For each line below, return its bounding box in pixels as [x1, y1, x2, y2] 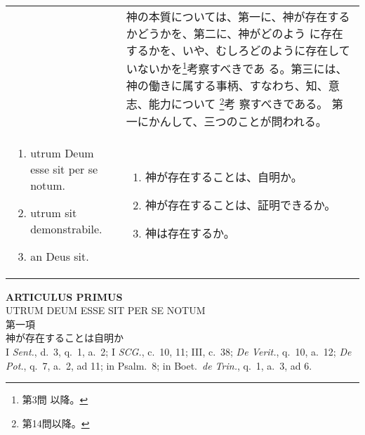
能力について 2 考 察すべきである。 [148, 93, 328, 112]
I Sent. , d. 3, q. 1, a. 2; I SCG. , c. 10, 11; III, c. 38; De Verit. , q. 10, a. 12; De [6, 344, 352, 359]
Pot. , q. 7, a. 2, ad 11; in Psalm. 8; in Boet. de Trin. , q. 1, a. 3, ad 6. [6, 358, 312, 372]
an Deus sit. [30, 247, 89, 264]
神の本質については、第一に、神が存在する [126, 8, 350, 25]
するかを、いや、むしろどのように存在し [126, 42, 339, 58]
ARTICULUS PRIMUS [6, 289, 123, 304]
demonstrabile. [30, 220, 102, 237]
